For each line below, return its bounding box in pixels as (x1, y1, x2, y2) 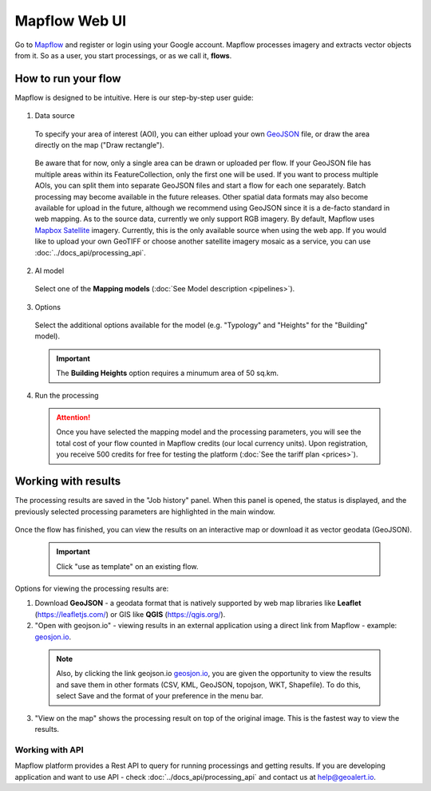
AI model (34, 266, 65, 275)
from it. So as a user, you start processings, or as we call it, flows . (14, 50, 232, 60)
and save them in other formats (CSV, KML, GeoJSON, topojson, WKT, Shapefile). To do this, (56, 679, 361, 690)
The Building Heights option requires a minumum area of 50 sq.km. (56, 368, 279, 378)
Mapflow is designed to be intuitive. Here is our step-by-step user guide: (14, 93, 254, 102)
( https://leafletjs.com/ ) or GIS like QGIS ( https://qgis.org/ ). (34, 609, 226, 619)
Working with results (14, 475, 121, 488)
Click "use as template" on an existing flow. (56, 561, 199, 571)
